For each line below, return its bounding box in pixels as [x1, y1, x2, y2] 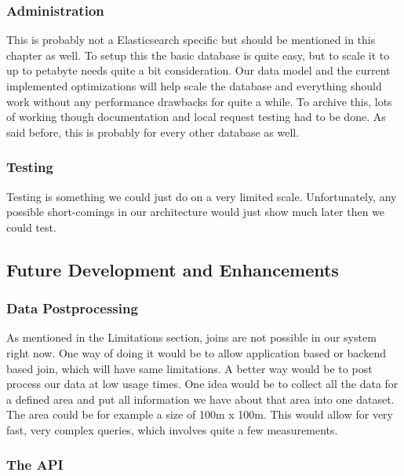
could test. [6, 218, 56, 235]
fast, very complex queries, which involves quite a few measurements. [6, 421, 338, 438]
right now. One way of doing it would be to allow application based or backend [6, 344, 386, 361]
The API [6, 455, 64, 474]
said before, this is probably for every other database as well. [6, 123, 300, 140]
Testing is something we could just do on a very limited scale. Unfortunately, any [6, 188, 397, 204]
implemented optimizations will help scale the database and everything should [6, 78, 382, 93]
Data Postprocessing [6, 298, 138, 318]
